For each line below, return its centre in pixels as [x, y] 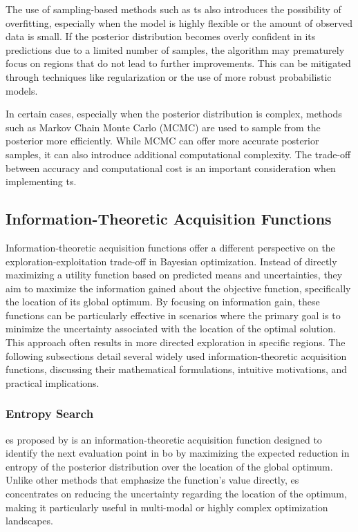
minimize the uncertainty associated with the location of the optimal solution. [171, 329]
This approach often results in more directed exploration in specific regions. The [176, 342]
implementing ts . [41, 181]
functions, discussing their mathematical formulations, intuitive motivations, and [177, 369]
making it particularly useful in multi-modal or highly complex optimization [167, 507]
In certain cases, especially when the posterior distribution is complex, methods [174, 114]
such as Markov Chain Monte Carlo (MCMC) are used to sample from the [163, 127]
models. [22, 90]
